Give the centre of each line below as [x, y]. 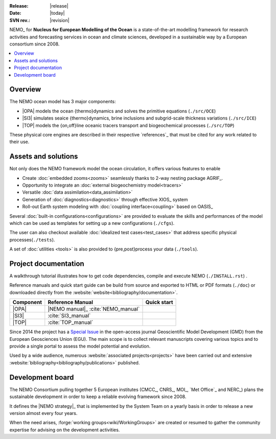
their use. [19, 142]
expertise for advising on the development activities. [65, 430]
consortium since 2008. [34, 44]
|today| [57, 13]
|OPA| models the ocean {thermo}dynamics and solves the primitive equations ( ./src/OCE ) [119, 111]
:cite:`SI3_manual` [69, 316]
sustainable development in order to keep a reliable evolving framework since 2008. [98, 397]
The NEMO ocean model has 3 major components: [63, 102]
